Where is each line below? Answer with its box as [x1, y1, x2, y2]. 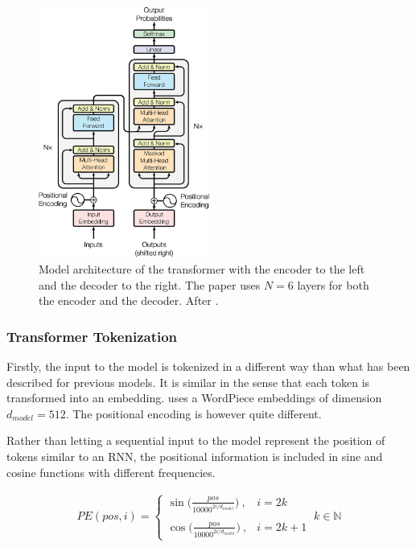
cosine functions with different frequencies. [6, 463, 216, 480]
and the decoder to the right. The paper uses [39, 276, 261, 293]
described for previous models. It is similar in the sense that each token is [6, 373, 370, 390]
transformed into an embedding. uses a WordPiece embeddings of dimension [6, 389, 382, 406]
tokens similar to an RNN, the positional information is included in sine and [6, 447, 383, 464]
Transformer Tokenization [6, 326, 178, 346]
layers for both [297, 276, 369, 293]
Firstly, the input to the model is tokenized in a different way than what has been [6, 357, 410, 374]
